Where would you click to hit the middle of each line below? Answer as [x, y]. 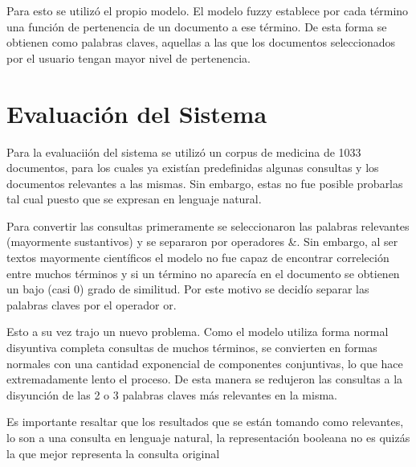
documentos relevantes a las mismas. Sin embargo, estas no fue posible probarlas [205, 183]
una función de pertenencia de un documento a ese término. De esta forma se [197, 26]
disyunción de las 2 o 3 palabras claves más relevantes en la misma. [172, 394]
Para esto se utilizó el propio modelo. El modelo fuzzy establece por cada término [208, 10]
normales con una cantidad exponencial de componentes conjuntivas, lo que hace [205, 363]
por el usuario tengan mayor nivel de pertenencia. [128, 57]
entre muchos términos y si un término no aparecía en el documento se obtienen [203, 273]
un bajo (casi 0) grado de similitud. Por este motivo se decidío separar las [188, 289]
